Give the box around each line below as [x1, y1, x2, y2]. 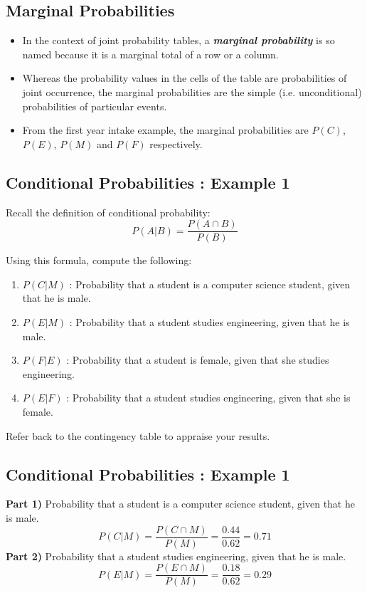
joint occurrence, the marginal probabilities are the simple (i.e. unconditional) [22, 84, 362, 99]
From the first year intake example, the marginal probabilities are [22, 122, 309, 137]
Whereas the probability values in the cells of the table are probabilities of [22, 70, 347, 85]
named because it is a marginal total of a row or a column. [22, 46, 279, 61]
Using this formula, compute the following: [6, 253, 192, 268]
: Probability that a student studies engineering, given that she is [66, 390, 351, 405]
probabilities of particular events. [22, 98, 167, 113]
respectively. [149, 136, 203, 151]
